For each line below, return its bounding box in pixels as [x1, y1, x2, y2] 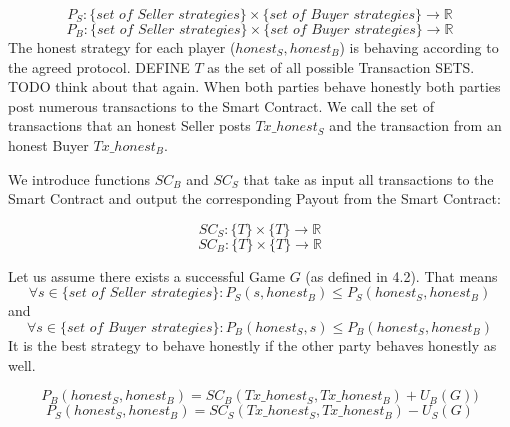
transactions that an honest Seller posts [8, 115, 251, 136]
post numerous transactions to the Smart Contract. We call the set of [8, 95, 434, 116]
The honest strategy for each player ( [8, 37, 236, 57]
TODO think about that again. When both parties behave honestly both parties [8, 76, 501, 97]
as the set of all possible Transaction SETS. [207, 56, 475, 77]
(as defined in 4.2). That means [305, 265, 498, 286]
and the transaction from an [329, 115, 502, 136]
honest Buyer [8, 134, 89, 155]
